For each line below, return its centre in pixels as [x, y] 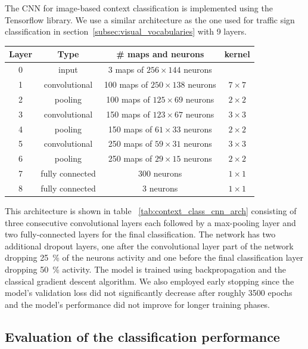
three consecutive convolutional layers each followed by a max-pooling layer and [150, 222]
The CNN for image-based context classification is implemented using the [139, 8]
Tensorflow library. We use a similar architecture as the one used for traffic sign [150, 19]
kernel [237, 54]
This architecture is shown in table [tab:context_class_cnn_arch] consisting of [151, 210]
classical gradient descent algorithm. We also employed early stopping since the [150, 281]
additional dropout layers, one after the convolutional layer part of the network [149, 245]
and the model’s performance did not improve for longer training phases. [138, 304]
